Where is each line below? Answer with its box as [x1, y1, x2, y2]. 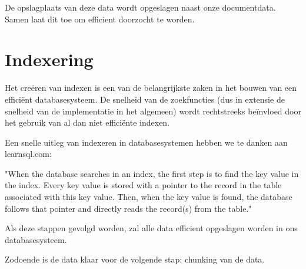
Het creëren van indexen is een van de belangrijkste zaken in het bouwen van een [5, 81, 297, 94]
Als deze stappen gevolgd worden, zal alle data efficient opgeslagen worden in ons [5, 222, 298, 234]
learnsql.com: [5, 147, 52, 160]
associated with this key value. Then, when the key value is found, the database [5, 191, 292, 203]
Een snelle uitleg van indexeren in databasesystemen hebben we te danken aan [5, 136, 288, 148]
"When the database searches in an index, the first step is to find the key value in [5, 167, 299, 179]
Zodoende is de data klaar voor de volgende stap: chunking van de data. [5, 253, 265, 265]
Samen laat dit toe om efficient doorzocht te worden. [5, 12, 195, 25]
